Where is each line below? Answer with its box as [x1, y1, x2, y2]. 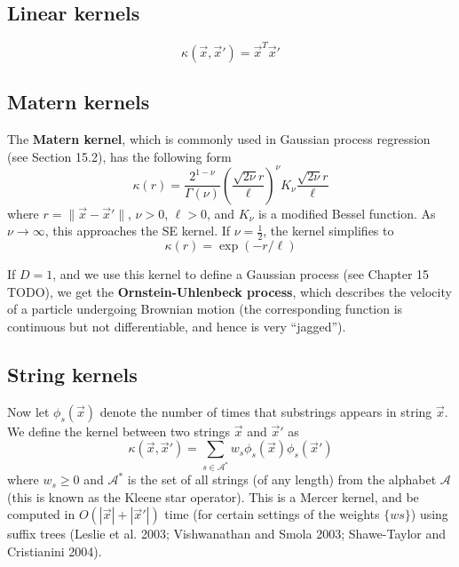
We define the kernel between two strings [7, 421, 231, 440]
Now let [7, 402, 50, 420]
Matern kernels [7, 88, 150, 116]
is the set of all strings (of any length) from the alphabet [127, 470, 437, 489]
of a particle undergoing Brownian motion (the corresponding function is [7, 299, 403, 318]
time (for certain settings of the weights [164, 505, 380, 523]
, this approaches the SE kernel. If [44, 221, 231, 240]
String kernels [7, 361, 138, 387]
